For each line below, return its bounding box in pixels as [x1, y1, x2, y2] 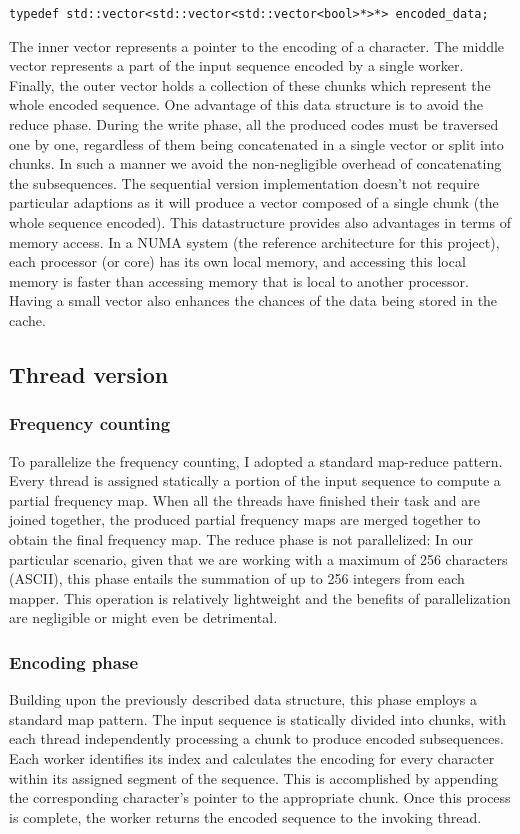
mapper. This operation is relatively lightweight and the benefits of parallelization [9, 587, 511, 608]
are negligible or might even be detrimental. [9, 607, 278, 628]
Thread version [9, 358, 169, 389]
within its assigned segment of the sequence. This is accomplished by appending [9, 767, 499, 788]
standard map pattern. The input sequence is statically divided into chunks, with [9, 708, 507, 729]
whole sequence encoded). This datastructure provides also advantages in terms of [9, 212, 511, 232]
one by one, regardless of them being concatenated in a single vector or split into [9, 133, 504, 154]
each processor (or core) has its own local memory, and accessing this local [9, 251, 466, 272]
